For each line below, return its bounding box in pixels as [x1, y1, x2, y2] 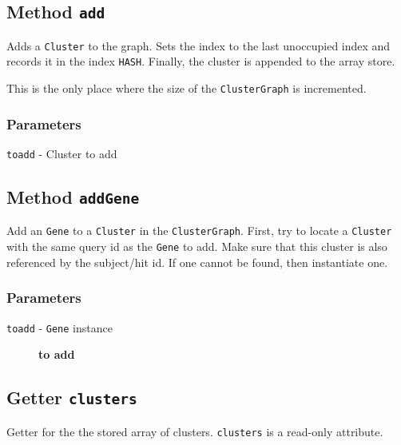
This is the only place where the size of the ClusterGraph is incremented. [6, 80, 367, 97]
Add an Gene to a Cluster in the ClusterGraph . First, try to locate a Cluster [6, 222, 392, 239]
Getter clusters [6, 385, 137, 410]
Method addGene [6, 185, 140, 209]
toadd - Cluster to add [6, 145, 117, 161]
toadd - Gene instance [6, 319, 113, 336]
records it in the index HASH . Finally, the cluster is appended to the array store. [6, 53, 395, 70]
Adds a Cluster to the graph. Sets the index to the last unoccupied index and [6, 37, 391, 54]
